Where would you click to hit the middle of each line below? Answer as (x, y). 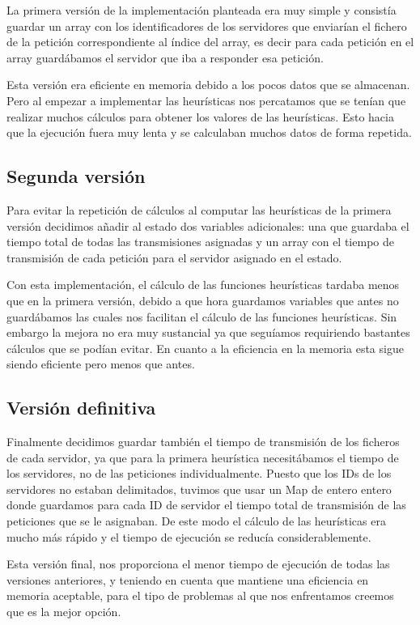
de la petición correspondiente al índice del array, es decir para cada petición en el (210, 42)
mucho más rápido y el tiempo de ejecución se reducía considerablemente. (189, 536)
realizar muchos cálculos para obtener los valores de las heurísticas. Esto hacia (200, 116)
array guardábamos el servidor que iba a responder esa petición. (165, 57)
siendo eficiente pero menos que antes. (101, 364)
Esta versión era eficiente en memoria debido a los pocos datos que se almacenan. (208, 85)
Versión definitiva (81, 408)
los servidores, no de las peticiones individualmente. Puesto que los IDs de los (199, 473)
